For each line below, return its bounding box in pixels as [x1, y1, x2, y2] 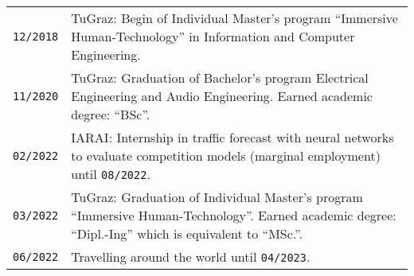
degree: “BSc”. [71, 105, 150, 123]
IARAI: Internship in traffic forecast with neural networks [71, 128, 394, 146]
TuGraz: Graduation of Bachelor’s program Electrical [71, 68, 369, 87]
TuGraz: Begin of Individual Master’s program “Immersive [71, 9, 398, 27]
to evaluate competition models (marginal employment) [71, 146, 381, 165]
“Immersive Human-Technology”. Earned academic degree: [71, 206, 396, 224]
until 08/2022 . [71, 165, 150, 183]
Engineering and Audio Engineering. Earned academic [71, 87, 373, 105]
